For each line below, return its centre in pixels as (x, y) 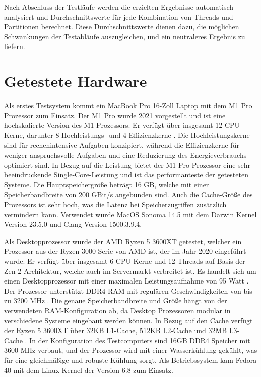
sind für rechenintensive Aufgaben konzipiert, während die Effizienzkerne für (122, 145)
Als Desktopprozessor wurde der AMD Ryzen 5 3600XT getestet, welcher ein (123, 241)
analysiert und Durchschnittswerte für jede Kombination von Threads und (119, 16)
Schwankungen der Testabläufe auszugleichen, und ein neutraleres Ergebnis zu (125, 36)
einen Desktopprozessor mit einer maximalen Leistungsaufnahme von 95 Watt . (126, 281)
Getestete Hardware (76, 81)
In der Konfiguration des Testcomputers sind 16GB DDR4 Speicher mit (140, 340)
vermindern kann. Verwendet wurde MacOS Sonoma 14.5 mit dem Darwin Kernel (130, 214)
